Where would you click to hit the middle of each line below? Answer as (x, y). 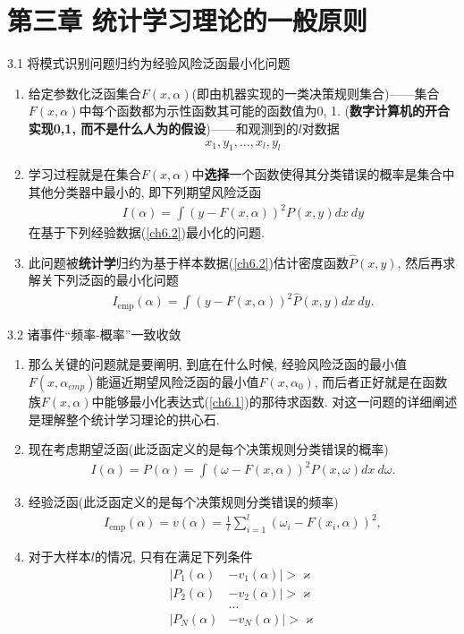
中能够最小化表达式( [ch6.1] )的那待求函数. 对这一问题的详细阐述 (274, 401)
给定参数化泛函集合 (84, 93)
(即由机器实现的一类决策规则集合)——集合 (316, 93)
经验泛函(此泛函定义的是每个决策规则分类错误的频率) (183, 502)
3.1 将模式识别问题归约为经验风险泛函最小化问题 (149, 63)
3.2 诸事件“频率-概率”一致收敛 (94, 334)
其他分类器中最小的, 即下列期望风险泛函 (145, 191)
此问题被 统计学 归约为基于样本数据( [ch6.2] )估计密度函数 (188, 262)
